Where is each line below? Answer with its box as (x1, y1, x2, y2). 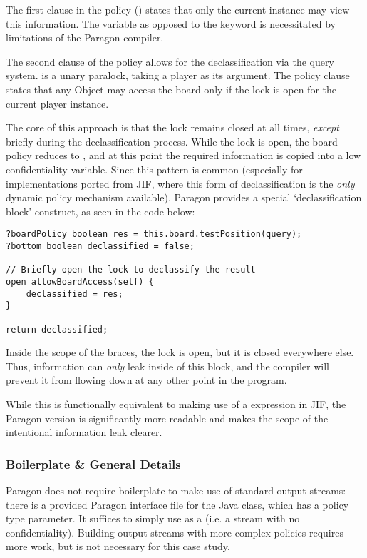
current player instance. (6, 96, 109, 111)
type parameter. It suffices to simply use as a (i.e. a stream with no (6, 511, 300, 526)
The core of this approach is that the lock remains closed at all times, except (6, 120, 339, 135)
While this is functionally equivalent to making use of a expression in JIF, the (6, 397, 346, 411)
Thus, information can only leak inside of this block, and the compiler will (6, 358, 329, 373)
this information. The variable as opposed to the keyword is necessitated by (6, 16, 336, 31)
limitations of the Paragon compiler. (6, 30, 164, 45)
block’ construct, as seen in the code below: (6, 203, 195, 218)
